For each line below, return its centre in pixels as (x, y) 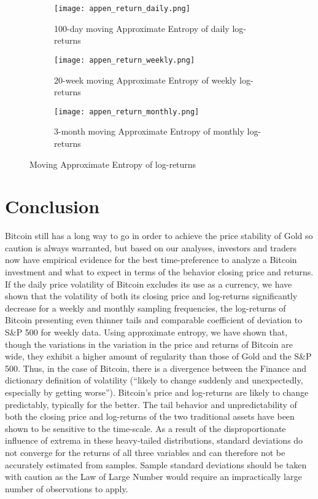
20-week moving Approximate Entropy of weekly (145, 80)
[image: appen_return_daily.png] (122, 9)
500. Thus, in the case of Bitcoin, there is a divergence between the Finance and (156, 368)
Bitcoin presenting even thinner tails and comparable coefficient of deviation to (154, 320)
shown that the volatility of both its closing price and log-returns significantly (151, 296)
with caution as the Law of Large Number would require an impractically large (153, 477)
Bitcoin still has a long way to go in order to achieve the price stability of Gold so (159, 236)
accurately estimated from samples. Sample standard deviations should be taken (156, 464)
